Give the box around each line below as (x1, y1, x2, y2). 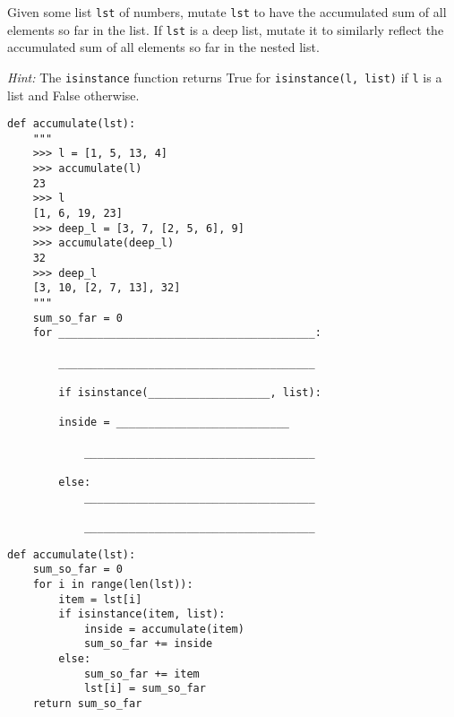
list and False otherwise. (7, 85, 140, 104)
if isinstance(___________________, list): (58, 385, 321, 399)
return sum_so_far (32, 697, 142, 711)
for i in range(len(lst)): (32, 577, 193, 591)
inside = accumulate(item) (83, 622, 244, 635)
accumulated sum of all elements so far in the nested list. (7, 38, 320, 56)
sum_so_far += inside (83, 637, 213, 651)
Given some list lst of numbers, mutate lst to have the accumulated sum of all (7, 3, 447, 21)
